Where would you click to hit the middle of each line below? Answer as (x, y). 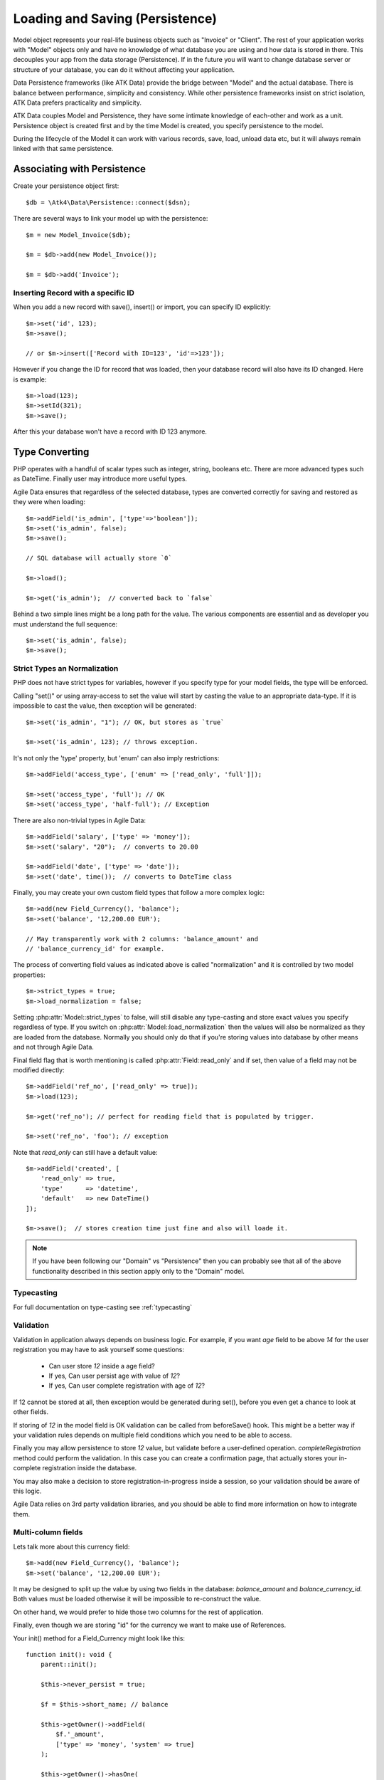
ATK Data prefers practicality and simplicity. (78, 103)
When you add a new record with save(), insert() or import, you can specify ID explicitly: (142, 307)
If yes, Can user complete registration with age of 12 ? (127, 1386)
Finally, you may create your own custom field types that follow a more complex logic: (139, 893)
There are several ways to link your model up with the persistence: (111, 219)
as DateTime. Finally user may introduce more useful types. (100, 479)
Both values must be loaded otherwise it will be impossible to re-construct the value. (137, 1599)
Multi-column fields (48, 1532)
